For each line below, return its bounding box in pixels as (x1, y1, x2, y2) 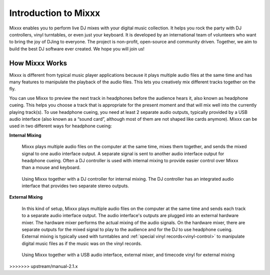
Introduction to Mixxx (9, 7, 100, 18)
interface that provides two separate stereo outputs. (21, 183, 129, 189)
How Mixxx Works (9, 59, 67, 67)
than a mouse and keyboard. (21, 165, 81, 171)
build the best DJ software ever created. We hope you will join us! (9, 45, 145, 52)
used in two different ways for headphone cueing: (9, 123, 112, 129)
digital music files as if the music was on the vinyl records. (21, 240, 142, 247)
